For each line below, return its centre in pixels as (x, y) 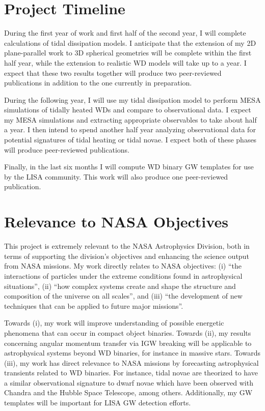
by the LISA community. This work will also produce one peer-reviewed (116, 176)
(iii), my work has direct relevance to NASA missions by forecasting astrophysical (131, 362)
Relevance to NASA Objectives (116, 222)
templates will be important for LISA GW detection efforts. (98, 403)
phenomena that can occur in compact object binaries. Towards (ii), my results (128, 332)
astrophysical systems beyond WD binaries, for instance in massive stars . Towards (132, 353)
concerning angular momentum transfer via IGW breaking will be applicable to (128, 343)
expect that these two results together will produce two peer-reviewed (113, 72)
